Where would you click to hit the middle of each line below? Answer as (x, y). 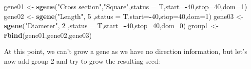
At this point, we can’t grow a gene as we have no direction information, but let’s (126, 51)
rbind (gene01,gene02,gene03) (48, 35)
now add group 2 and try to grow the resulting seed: (82, 60)
